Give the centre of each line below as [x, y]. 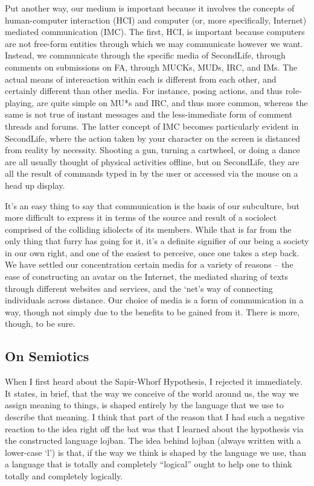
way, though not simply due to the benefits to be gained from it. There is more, [152, 311]
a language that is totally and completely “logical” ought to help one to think [149, 464]
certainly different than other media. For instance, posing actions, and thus [144, 91]
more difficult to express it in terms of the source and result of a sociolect [141, 217]
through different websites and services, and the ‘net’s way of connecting [139, 288]
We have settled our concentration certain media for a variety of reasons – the [149, 264]
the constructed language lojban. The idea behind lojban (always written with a [153, 440]
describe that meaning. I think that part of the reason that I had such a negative [155, 417]
